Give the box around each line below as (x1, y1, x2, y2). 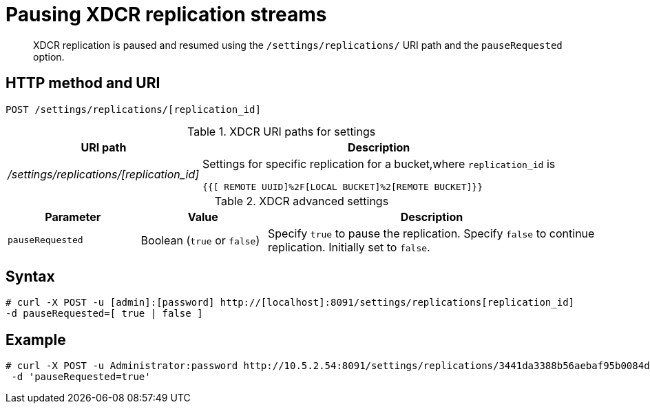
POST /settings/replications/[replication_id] (6, 103, 261, 115)
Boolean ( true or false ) (140, 233, 260, 247)
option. (33, 50, 65, 63)
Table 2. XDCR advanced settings (214, 193, 389, 208)
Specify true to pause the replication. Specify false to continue (268, 226, 595, 240)
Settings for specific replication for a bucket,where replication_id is (202, 156, 556, 171)
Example (6, 331, 66, 348)
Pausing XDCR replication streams (6, 3, 327, 26)
